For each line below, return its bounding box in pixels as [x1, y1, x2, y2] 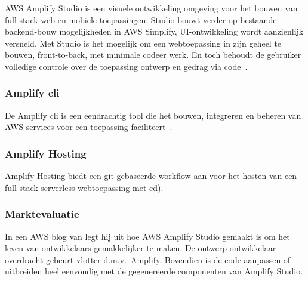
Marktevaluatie [5, 206, 79, 221]
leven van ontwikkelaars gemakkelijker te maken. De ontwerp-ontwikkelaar [5, 242, 276, 254]
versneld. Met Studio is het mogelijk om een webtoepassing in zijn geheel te [5, 36, 282, 49]
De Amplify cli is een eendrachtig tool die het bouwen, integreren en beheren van [5, 109, 301, 121]
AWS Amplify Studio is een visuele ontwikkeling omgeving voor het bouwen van [5, 2, 298, 14]
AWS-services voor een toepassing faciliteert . [5, 121, 173, 133]
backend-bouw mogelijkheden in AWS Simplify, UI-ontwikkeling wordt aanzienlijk [5, 25, 304, 38]
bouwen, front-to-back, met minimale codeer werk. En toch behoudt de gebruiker [5, 48, 301, 61]
